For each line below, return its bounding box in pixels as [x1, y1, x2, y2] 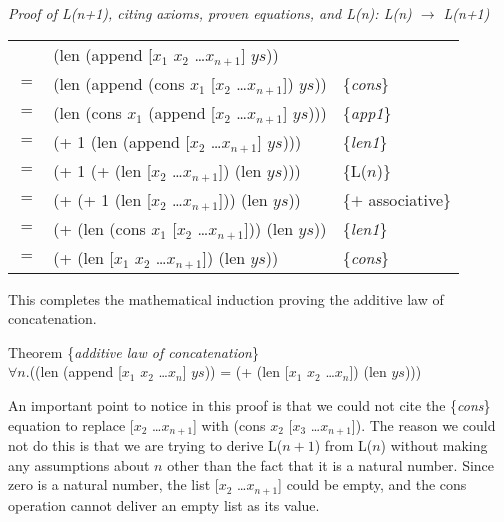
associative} [368, 187, 452, 211]
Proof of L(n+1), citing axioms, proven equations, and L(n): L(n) [8, 3, 412, 23]
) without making [380, 435, 488, 456]
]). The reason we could [351, 414, 496, 435]
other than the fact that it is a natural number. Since [167, 454, 495, 475]
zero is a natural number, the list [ [8, 474, 219, 495]
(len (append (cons [53, 71, 185, 95]
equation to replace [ [8, 414, 134, 435]
